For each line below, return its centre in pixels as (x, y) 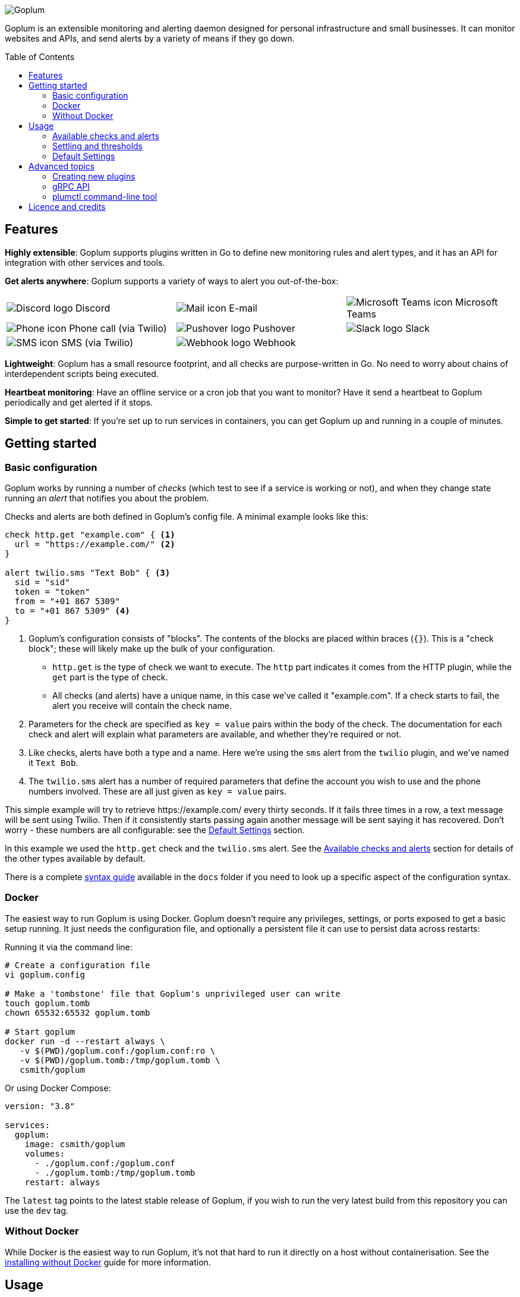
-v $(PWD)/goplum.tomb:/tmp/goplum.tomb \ (120, 1060)
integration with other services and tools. (85, 262)
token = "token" (52, 592)
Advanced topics (62, 166)
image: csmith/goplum (75, 1144)
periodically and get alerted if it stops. (79, 402)
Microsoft (477, 302)
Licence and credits (67, 207)
